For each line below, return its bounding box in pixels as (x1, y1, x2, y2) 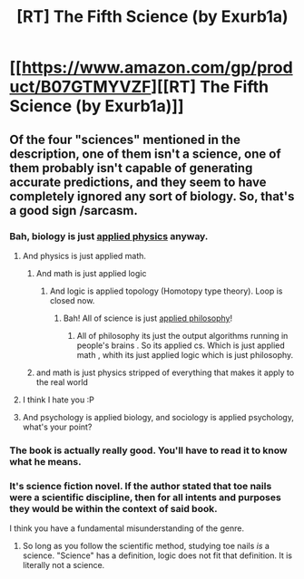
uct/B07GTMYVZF (9, 77, 152, 97)
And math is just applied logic (35, 267, 147, 278)
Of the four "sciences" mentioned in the (9, 131, 240, 147)
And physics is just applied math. (22, 250, 147, 261)
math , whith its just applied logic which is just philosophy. (76, 349, 294, 360)
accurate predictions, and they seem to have (9, 174, 267, 189)
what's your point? (22, 421, 93, 432)
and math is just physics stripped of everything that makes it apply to (35, 367, 295, 378)
